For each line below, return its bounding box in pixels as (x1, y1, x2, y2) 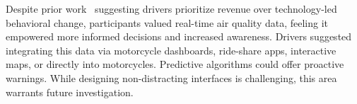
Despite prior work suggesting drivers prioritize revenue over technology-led (6, 1, 337, 16)
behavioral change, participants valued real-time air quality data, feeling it (6, 15, 329, 30)
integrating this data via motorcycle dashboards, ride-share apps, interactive (6, 42, 336, 57)
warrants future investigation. (6, 84, 134, 99)
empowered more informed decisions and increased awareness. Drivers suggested (6, 29, 352, 44)
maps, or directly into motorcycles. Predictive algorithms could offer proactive (6, 57, 344, 71)
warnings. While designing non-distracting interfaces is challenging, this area (6, 70, 337, 85)
